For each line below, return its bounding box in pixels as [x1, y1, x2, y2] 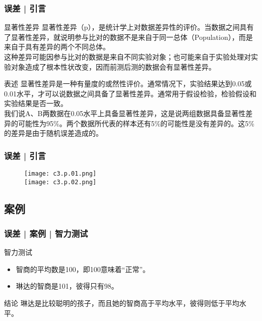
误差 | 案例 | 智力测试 [4, 227, 88, 239]
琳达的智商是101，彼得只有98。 [16, 281, 118, 291]
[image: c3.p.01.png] [24, 170, 97, 177]
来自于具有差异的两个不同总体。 [4, 41, 110, 52]
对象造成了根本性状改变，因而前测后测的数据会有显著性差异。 [11, 61, 216, 72]
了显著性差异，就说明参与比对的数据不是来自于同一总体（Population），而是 [4, 31, 253, 42]
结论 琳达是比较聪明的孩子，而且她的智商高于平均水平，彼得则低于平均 [4, 298, 239, 308]
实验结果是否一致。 [4, 98, 68, 109]
